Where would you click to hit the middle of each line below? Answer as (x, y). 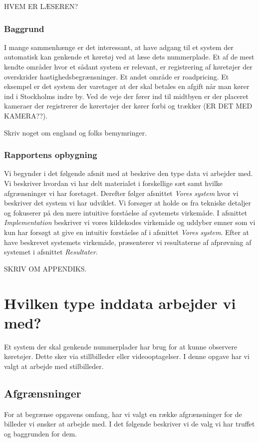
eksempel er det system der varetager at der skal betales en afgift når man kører (127, 86)
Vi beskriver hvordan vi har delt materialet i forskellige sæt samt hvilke (114, 183)
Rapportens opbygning (51, 155)
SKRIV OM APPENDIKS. (45, 268)
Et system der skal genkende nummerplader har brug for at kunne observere (121, 346)
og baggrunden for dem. (40, 433)
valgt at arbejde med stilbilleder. (54, 366)
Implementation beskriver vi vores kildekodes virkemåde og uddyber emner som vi (130, 222)
